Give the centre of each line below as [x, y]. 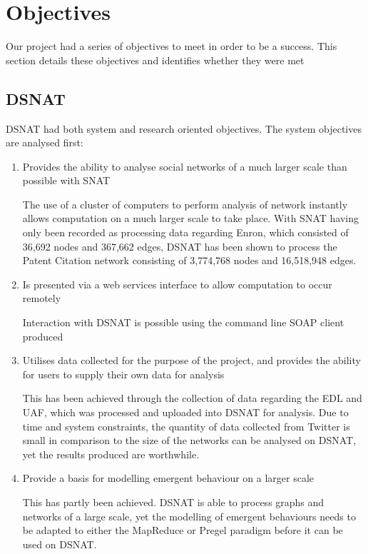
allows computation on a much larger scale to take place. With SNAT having [190, 218]
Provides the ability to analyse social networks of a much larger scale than [185, 166]
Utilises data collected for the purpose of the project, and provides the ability [191, 360]
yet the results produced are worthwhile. [111, 454]
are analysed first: [45, 142]
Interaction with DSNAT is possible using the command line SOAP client [183, 322]
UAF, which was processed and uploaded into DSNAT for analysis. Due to [185, 412]
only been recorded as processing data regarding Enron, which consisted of [185, 232]
